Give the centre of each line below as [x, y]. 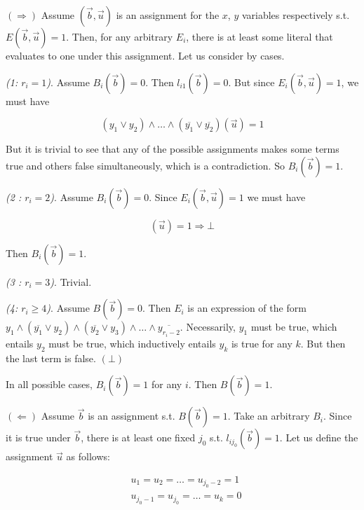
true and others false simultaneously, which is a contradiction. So [145, 165]
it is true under [38, 437]
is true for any [262, 343]
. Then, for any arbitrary [120, 36]
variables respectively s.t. [296, 15]
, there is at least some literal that [259, 36]
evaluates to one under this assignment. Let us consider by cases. [145, 55]
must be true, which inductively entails [132, 343]
